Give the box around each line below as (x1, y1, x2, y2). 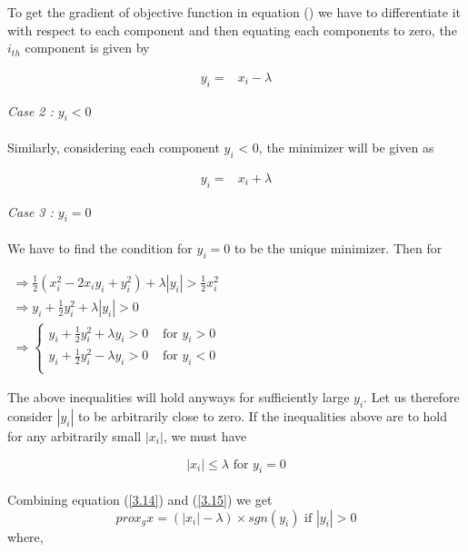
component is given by (25, 38, 150, 57)
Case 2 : (7, 101, 54, 120)
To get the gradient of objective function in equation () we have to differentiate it (7, 3, 462, 21)
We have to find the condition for (7, 239, 193, 258)
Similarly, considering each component (7, 138, 220, 156)
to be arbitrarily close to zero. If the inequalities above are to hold (78, 406, 448, 425)
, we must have (163, 426, 247, 445)
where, (7, 527, 44, 546)
